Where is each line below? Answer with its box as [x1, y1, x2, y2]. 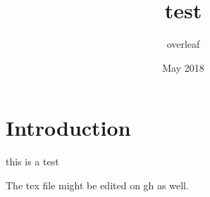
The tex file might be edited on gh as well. [6, 177, 189, 192]
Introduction [6, 113, 131, 142]
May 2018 [162, 60, 204, 75]
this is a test [6, 154, 59, 169]
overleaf [166, 37, 200, 51]
